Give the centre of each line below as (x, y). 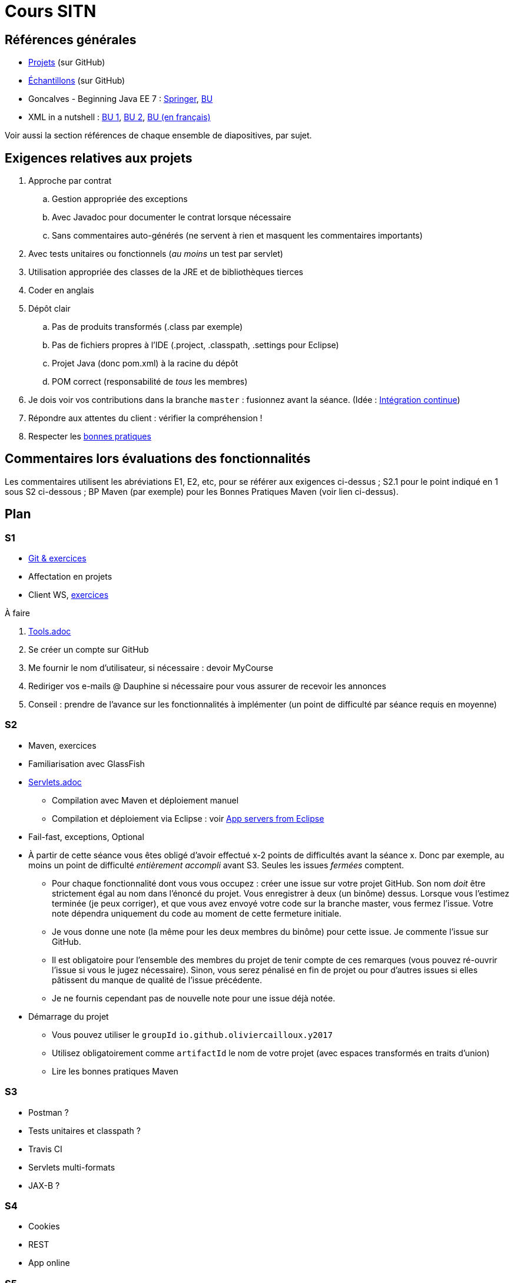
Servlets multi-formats (72, 1167)
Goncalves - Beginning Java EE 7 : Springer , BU (121, 99)
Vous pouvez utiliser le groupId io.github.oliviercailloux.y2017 (192, 1034)
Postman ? (49, 1112)
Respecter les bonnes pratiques (90, 437)
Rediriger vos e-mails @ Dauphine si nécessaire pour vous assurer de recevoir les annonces (207, 686)
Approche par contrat (70, 181)
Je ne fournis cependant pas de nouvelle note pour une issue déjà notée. (194, 998)
